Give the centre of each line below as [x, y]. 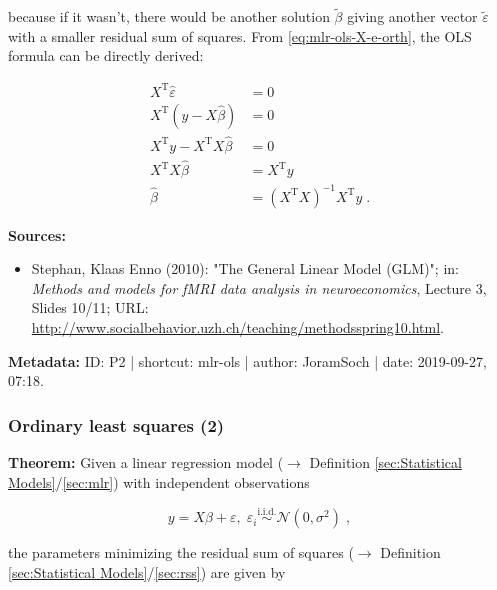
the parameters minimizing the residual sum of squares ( [181, 552]
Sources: [37, 234]
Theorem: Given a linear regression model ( [146, 461]
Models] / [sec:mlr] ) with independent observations [159, 481]
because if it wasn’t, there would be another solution [169, 16]
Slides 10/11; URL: [90, 307]
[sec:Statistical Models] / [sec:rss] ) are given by [147, 571]
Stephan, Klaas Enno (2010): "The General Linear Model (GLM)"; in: [245, 268]
